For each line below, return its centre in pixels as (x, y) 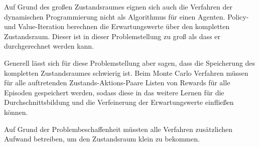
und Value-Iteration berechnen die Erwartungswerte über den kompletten (117, 26)
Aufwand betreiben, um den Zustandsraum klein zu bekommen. (102, 139)
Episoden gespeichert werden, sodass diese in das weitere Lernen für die (114, 92)
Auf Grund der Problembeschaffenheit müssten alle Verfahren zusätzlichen (118, 129)
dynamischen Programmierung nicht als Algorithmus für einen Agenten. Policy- (126, 16)
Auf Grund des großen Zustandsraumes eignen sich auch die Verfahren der (118, 7)
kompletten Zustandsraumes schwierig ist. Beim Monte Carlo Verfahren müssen (126, 72)
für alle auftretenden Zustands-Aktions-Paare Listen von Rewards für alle (117, 83)
